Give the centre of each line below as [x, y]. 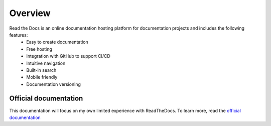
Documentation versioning [54, 84]
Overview [30, 13]
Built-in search [41, 70]
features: [19, 35]
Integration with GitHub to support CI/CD [68, 56]
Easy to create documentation [57, 42]
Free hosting [39, 49]
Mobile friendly [42, 77]
